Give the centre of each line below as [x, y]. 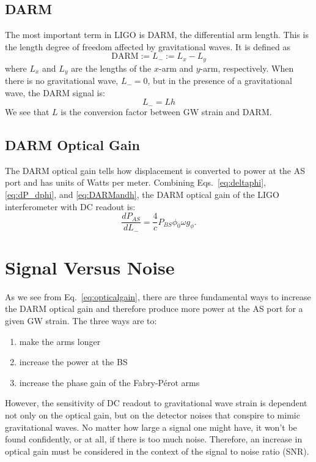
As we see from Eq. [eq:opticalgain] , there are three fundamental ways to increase [158, 296]
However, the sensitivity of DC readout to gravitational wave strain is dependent [156, 403]
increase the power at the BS [73, 362]
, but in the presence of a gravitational [220, 81]
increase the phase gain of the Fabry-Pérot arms [109, 382]
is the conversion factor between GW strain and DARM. [166, 111]
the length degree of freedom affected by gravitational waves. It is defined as [148, 46]
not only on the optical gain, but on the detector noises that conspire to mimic [152, 415]
